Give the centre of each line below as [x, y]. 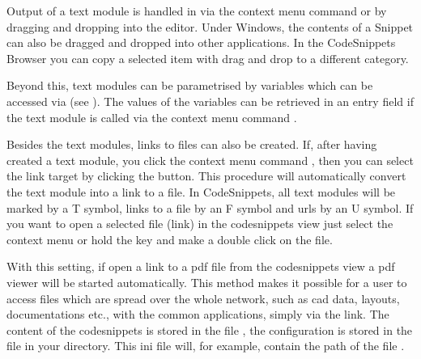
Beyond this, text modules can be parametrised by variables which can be [190, 85]
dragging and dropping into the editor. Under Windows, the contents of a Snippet [210, 26]
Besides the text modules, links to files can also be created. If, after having [192, 144]
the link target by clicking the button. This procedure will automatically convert [206, 176]
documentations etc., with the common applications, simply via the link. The [198, 314]
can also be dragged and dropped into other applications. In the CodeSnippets [201, 42]
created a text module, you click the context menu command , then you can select [210, 160]
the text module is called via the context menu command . [152, 117]
